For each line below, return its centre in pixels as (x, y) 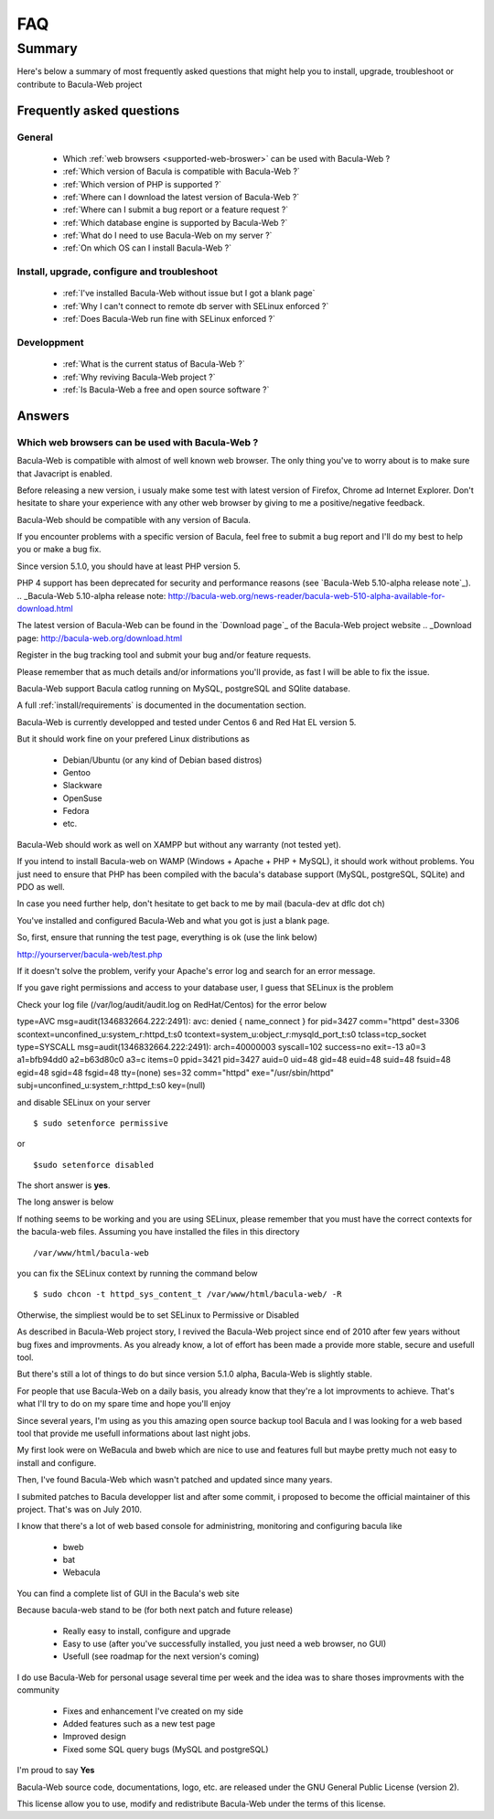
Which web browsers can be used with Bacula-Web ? (138, 442)
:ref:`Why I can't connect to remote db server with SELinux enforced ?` (196, 305)
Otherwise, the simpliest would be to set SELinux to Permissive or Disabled (158, 1315)
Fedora (76, 811)
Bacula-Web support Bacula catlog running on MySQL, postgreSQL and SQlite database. (184, 688)
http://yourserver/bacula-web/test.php (90, 954)
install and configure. (57, 1462)
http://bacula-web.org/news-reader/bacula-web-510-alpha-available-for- (306, 595)
